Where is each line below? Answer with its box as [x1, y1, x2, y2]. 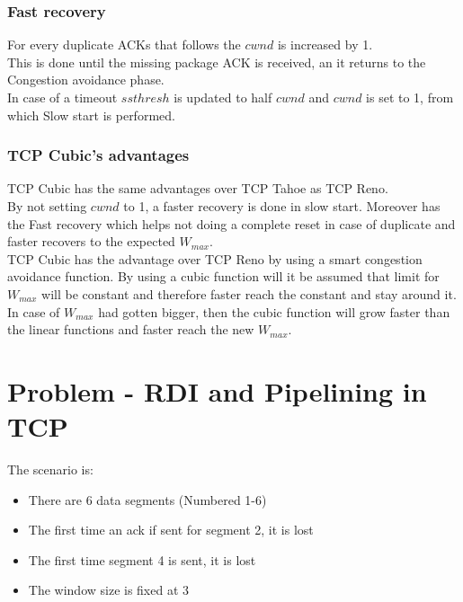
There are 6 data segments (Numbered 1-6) [28, 490, 267, 509]
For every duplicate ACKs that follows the [7, 35, 241, 54]
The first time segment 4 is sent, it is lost [28, 550, 256, 569]
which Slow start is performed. [7, 105, 175, 124]
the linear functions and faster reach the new [7, 320, 254, 339]
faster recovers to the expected [7, 232, 175, 251]
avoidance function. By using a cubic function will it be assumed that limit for [7, 267, 440, 286]
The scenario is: [7, 460, 93, 479]
